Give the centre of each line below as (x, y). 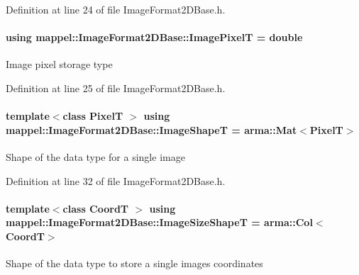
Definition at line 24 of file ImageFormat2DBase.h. (116, 9)
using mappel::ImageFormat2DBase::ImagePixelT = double (154, 37)
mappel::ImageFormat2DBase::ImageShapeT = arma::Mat (151, 129)
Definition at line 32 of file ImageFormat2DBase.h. (116, 180)
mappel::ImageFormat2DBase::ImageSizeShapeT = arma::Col (159, 222)
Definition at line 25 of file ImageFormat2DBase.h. (116, 88)
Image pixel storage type (59, 64)
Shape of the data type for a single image (95, 156)
